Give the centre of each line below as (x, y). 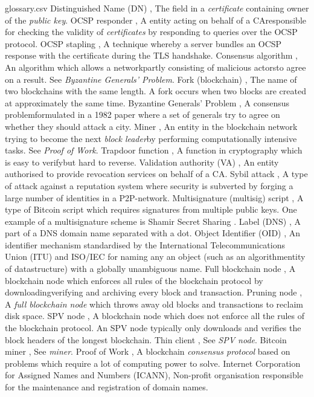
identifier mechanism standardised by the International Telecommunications (145, 244)
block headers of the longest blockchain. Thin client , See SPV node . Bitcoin (146, 339)
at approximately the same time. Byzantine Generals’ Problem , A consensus (147, 102)
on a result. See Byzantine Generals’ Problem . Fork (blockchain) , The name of (151, 79)
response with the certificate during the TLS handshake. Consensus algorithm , (151, 55)
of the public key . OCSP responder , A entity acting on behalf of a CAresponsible (155, 20)
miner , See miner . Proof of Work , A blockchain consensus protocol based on (148, 351)
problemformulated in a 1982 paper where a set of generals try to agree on (143, 115)
